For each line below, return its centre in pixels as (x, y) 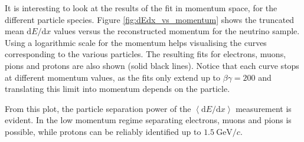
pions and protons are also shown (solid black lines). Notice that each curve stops (152, 65)
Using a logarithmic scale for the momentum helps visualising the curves (136, 42)
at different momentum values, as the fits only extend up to (113, 77)
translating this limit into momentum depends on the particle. (117, 89)
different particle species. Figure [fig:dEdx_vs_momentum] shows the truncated (150, 19)
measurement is (264, 108)
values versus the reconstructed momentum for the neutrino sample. (176, 31)
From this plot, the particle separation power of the (98, 108)
